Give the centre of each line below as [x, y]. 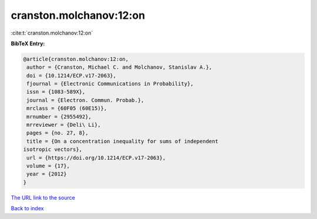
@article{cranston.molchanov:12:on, [76, 59]
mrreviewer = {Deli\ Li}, [64, 125]
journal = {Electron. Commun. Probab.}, [85, 100]
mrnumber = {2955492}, [59, 117]
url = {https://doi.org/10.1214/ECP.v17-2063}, [96, 158]
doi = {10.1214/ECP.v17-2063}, [72, 75]
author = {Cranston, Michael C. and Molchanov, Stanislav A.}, [119, 67]
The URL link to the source [43, 197]
